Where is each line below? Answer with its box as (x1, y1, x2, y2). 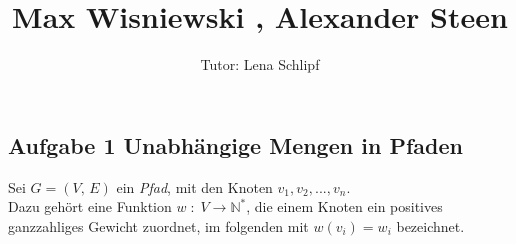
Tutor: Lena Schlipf (200, 54, 320, 75)
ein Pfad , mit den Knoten (116, 176, 273, 197)
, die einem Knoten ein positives (246, 196, 443, 217)
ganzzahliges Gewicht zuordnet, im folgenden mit (8, 215, 309, 236)
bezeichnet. (396, 215, 465, 236)
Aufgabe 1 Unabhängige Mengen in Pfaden (8, 129, 463, 160)
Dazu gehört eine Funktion (8, 196, 172, 217)
